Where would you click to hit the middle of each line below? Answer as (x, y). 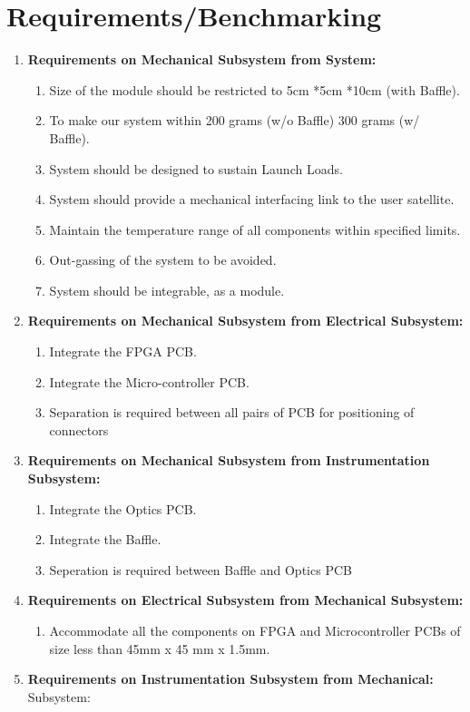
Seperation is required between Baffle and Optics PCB (201, 569)
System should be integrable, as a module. (167, 290)
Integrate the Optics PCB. (123, 508)
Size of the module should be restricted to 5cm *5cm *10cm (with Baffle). (255, 89)
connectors (79, 429)
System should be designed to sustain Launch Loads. (196, 168)
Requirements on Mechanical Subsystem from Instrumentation (229, 460)
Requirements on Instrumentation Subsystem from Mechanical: (230, 679)
